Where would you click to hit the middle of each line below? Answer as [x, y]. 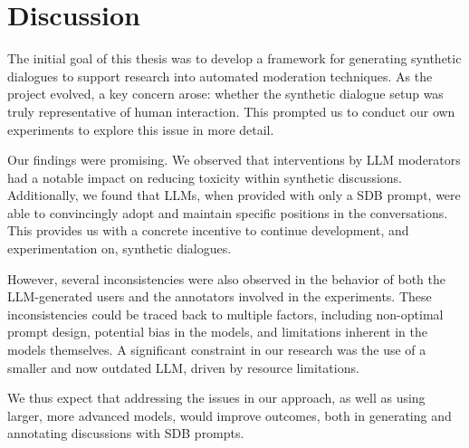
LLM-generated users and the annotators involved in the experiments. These [220, 296]
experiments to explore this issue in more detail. [141, 129]
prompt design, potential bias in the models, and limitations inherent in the [217, 332]
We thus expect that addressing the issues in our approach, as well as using [216, 398]
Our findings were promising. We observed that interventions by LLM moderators [234, 160]
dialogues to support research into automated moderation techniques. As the [220, 76]
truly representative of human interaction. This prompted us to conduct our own [231, 111]
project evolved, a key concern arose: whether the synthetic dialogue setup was [225, 94]
